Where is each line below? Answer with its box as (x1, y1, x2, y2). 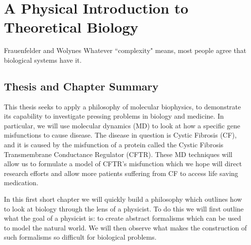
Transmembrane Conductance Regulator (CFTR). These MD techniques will (4, 149, 233, 159)
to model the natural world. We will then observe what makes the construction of (4, 222, 247, 232)
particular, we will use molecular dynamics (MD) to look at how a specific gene (4, 120, 240, 130)
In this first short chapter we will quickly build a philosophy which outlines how (4, 194, 242, 204)
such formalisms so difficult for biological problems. (4, 232, 157, 242)
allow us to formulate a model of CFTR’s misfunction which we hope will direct (4, 158, 242, 169)
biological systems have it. (4, 54, 82, 65)
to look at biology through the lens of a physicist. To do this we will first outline (4, 203, 244, 213)
